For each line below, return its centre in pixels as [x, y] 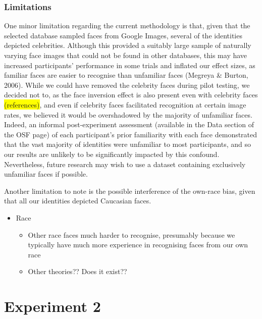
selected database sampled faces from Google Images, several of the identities [123, 35]
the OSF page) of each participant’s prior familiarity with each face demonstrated [131, 134]
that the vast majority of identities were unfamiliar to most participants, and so [127, 144]
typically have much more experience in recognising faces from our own [138, 245]
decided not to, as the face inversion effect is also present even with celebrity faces [131, 95]
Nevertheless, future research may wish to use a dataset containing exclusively [125, 164]
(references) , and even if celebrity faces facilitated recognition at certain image [125, 104]
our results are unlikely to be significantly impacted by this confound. [112, 154]
